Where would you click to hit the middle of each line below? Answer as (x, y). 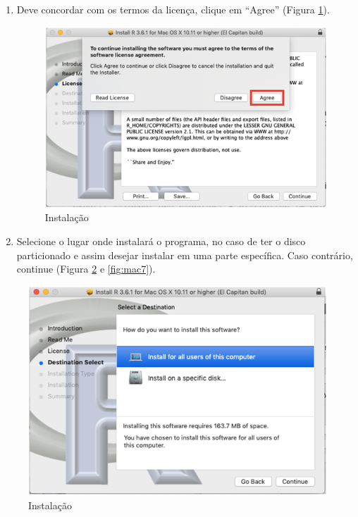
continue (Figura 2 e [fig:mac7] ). (86, 269)
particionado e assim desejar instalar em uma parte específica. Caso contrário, (185, 255)
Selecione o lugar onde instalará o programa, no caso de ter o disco (161, 241)
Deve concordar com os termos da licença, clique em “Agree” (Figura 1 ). (173, 9)
